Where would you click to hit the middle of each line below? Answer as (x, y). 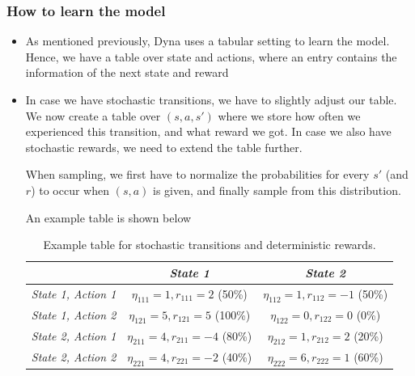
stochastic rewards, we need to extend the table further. (164, 147)
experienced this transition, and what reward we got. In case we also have (208, 131)
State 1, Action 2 (74, 315)
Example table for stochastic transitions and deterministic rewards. (210, 245)
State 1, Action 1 (74, 294)
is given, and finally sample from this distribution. (277, 190)
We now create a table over (93, 115)
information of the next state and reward (127, 72)
